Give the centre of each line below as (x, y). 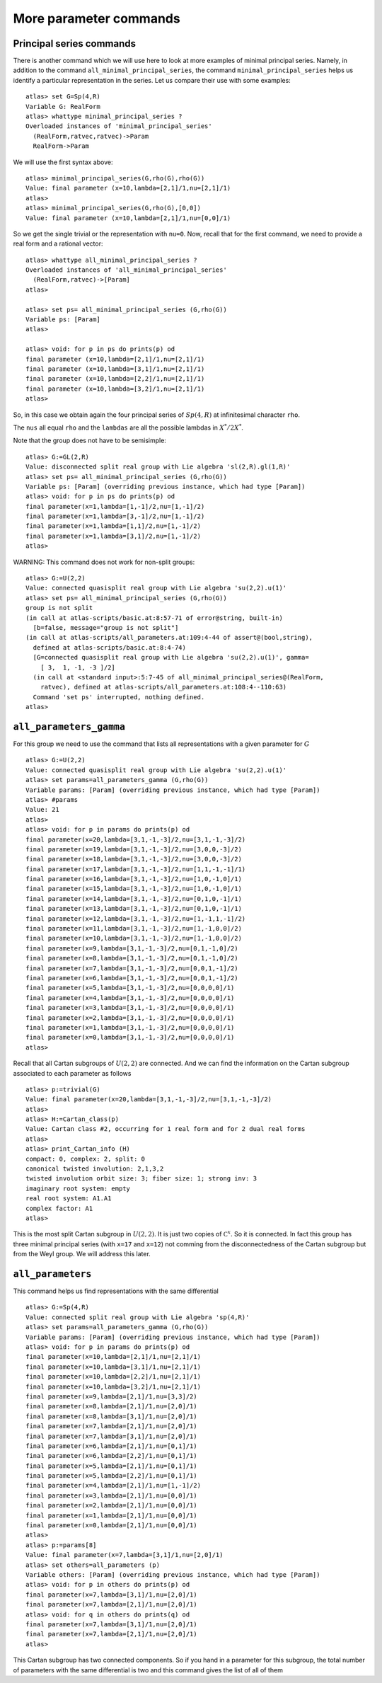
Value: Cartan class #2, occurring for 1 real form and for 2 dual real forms (166, 1129)
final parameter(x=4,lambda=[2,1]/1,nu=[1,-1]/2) (114, 1486)
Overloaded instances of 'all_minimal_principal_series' (127, 270)
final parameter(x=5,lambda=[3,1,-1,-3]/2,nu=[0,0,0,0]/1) (130, 988)
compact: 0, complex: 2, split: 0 (85, 1159)
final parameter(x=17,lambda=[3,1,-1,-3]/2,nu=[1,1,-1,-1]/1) (136, 869)
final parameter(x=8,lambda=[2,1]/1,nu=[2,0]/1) (111, 1406)
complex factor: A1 (59, 1208)
